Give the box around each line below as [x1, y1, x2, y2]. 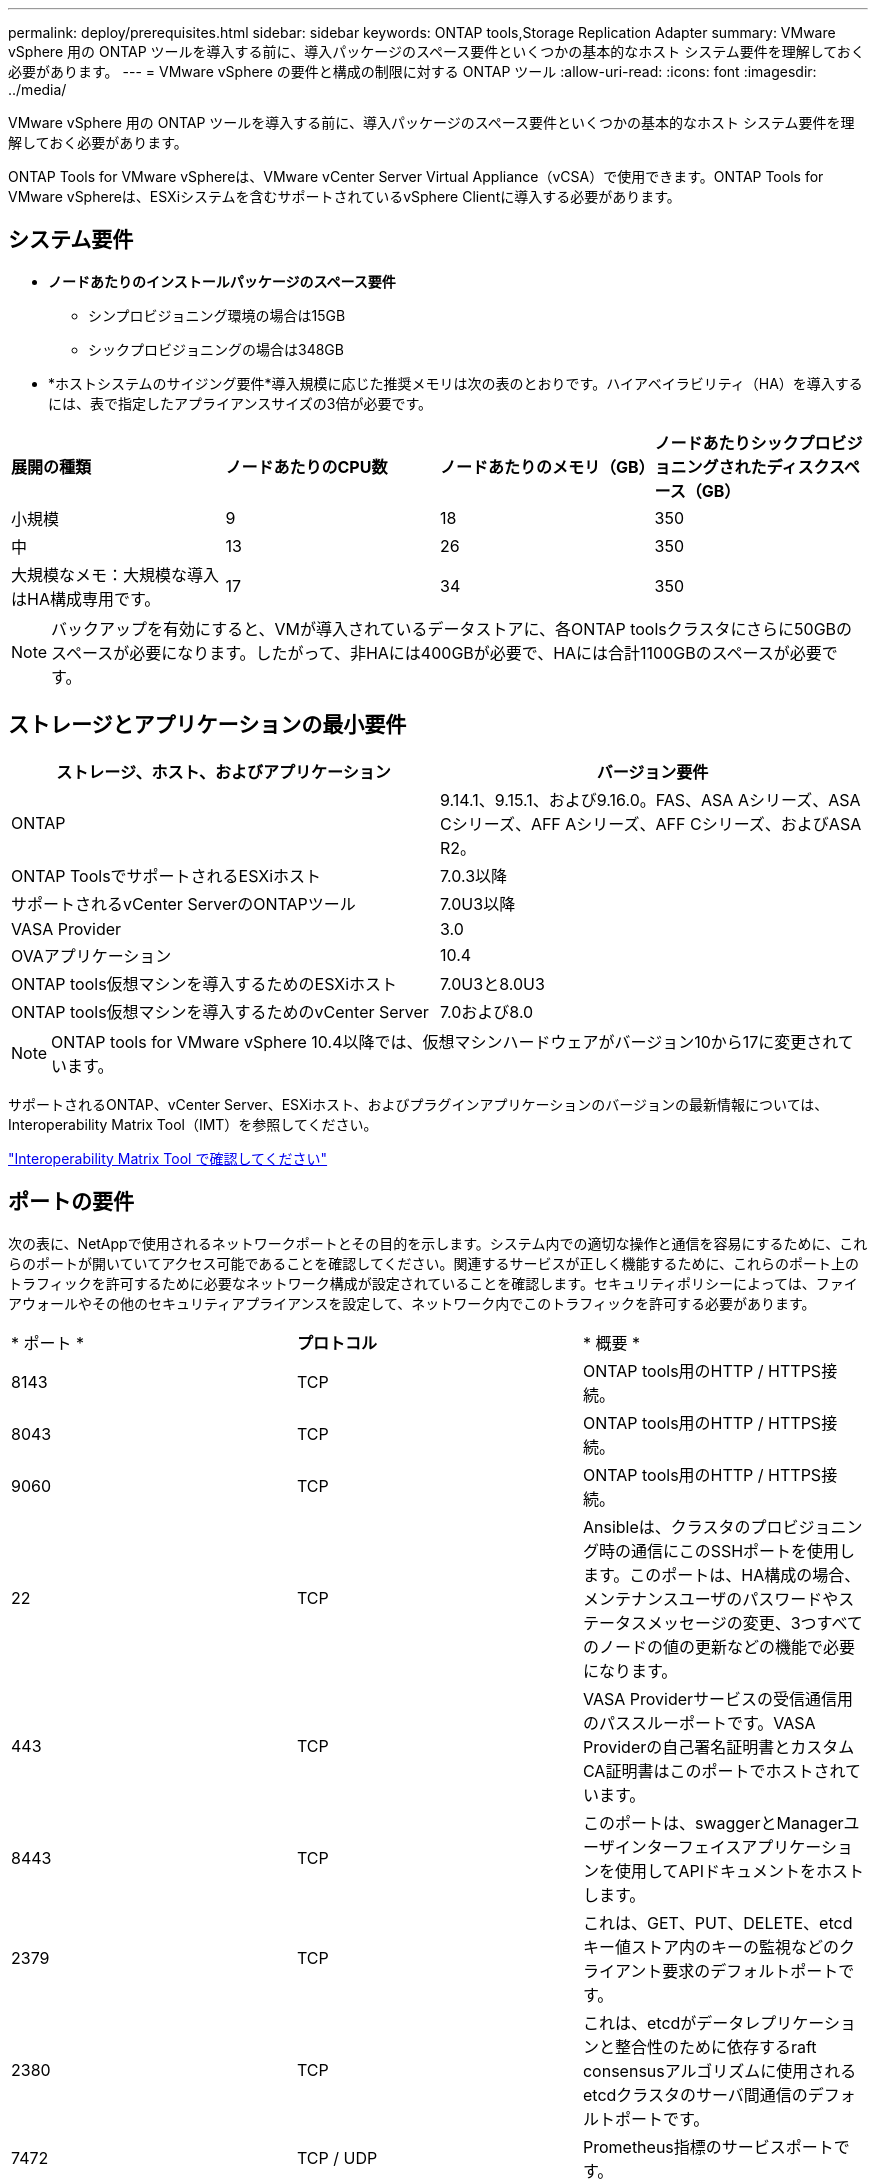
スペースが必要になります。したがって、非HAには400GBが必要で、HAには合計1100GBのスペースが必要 [51, 642, 822, 663]
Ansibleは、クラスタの [582, 1516, 751, 1537]
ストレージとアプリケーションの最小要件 [8, 712, 407, 738]
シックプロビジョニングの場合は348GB [88, 340, 344, 358]
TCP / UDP [296, 2147, 378, 2168]
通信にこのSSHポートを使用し [630, 1540, 856, 1561]
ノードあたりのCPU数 [225, 456, 388, 477]
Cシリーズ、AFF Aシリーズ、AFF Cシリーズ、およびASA [440, 813, 862, 834]
